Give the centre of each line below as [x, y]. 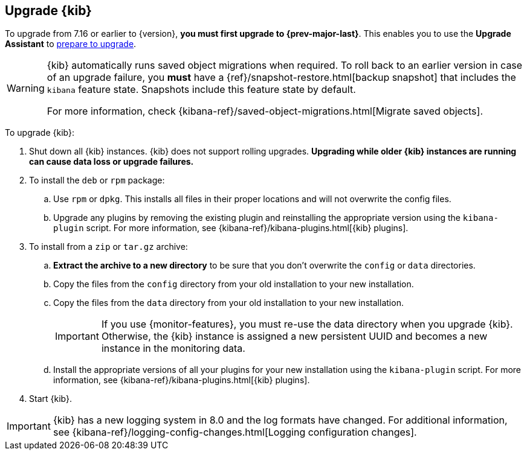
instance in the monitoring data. [173, 348]
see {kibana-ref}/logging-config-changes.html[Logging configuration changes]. [235, 432]
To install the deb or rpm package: [97, 180]
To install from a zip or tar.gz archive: [108, 247]
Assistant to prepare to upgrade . [71, 44]
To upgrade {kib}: [40, 133]
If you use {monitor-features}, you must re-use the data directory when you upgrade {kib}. [307, 324]
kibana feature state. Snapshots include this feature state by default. [201, 90]
